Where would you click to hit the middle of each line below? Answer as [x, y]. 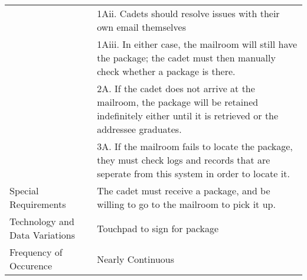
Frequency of [36, 252]
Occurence [31, 266]
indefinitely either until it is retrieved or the [188, 115]
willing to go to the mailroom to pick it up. [186, 204]
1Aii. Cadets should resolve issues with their [188, 13]
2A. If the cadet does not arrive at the [176, 88]
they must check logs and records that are [184, 160]
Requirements [38, 204]
